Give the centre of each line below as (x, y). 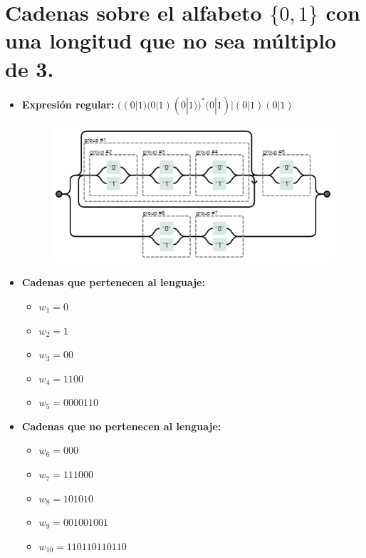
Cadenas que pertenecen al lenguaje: (113, 282)
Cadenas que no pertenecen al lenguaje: (121, 426)
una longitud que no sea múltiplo (171, 40)
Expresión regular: (68, 104)
